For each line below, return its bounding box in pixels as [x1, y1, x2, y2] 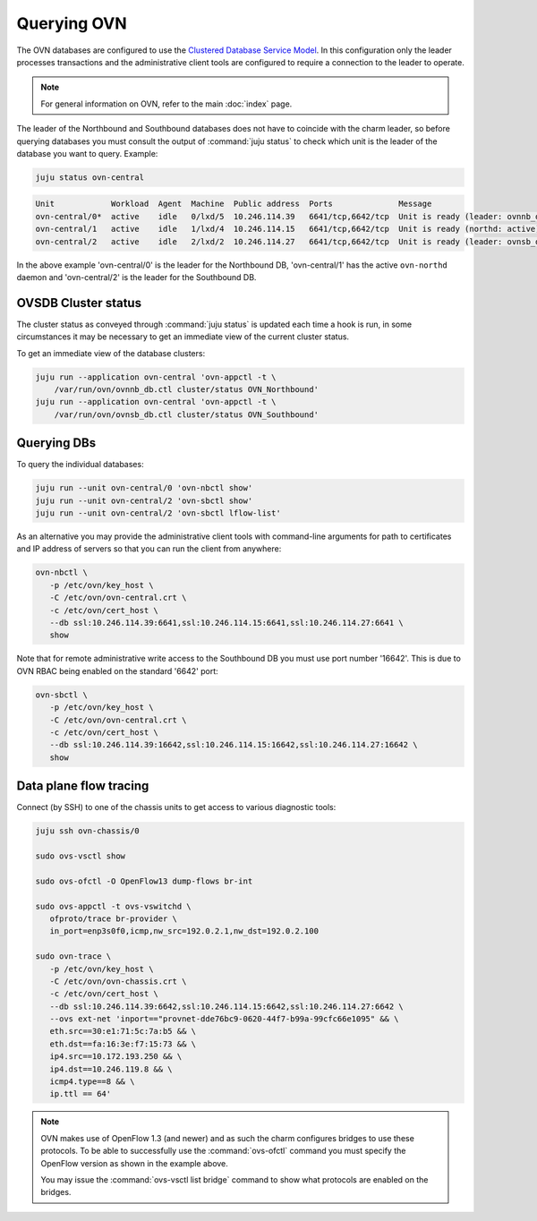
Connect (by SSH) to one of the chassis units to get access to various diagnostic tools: [16, 802, 337, 813]
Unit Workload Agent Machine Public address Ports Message [35, 199, 432, 209]
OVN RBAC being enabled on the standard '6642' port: [16, 665, 218, 676]
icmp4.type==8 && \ [49, 1077, 135, 1087]
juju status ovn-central [35, 172, 145, 183]
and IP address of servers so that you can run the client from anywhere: [16, 543, 282, 554]
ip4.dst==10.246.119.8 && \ [49, 1063, 174, 1074]
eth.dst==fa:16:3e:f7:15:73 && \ [49, 1038, 197, 1049]
